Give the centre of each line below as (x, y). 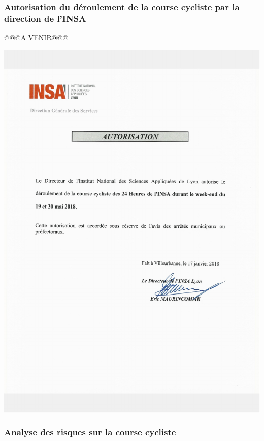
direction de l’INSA (45, 18)
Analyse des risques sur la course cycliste (90, 432)
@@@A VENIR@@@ (36, 37)
